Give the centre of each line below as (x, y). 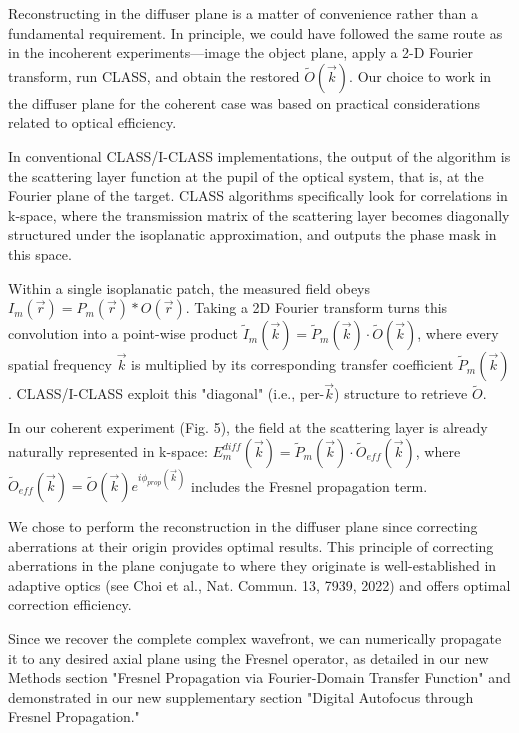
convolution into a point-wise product (123, 333)
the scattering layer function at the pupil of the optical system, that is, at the (246, 175)
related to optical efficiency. (92, 122)
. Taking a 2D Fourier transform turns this (316, 307)
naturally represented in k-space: (108, 450)
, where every (458, 333)
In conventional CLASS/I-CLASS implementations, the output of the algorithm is (259, 155)
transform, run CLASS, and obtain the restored (154, 75)
